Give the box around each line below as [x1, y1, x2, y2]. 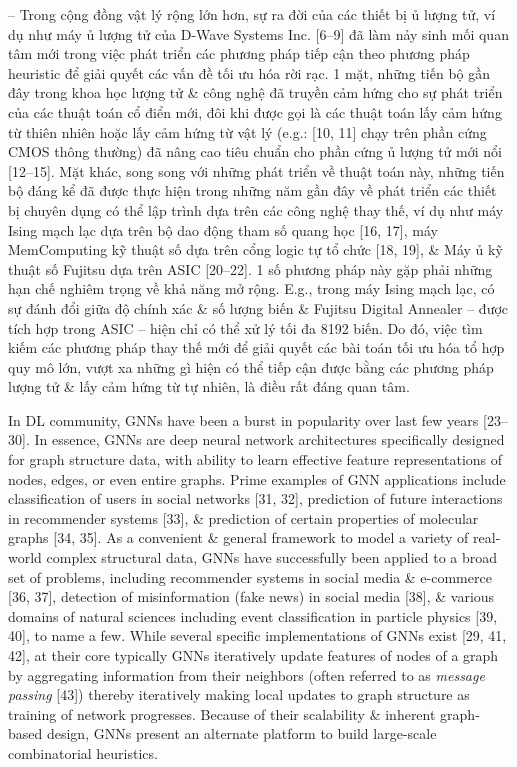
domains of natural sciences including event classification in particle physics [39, [8, 605, 498, 626]
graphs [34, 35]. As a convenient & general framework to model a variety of [8, 527, 469, 548]
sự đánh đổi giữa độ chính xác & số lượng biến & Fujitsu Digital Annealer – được [8, 297, 509, 318]
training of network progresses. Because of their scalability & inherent [8, 703, 436, 724]
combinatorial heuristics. [8, 742, 158, 763]
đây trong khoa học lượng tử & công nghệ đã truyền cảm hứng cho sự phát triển [8, 82, 503, 103]
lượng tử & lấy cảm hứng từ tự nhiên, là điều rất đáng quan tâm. [8, 376, 410, 397]
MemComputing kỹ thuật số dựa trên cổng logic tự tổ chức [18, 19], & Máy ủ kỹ [8, 239, 503, 260]
